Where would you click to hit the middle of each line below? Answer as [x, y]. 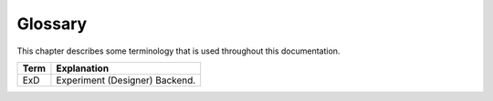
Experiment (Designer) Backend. [126, 80]
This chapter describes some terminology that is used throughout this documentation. [178, 51]
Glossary [52, 24]
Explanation [83, 68]
